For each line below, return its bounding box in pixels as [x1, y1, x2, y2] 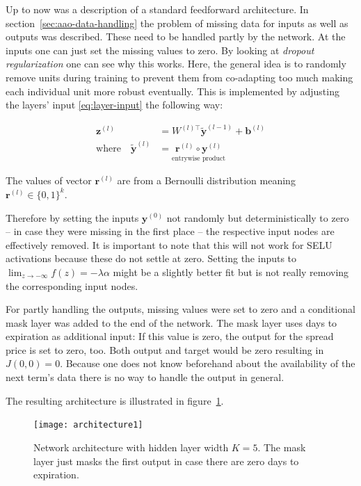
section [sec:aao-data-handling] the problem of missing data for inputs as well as [6, 15, 348, 30]
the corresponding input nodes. [6, 278, 138, 293]
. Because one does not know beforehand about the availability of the [60, 356, 355, 371]
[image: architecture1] [33, 420, 143, 430]
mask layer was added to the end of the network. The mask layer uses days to [6, 315, 337, 330]
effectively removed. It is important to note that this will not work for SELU [6, 237, 332, 252]
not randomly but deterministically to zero [166, 210, 349, 225]
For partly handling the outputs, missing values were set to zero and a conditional [6, 302, 355, 316]
